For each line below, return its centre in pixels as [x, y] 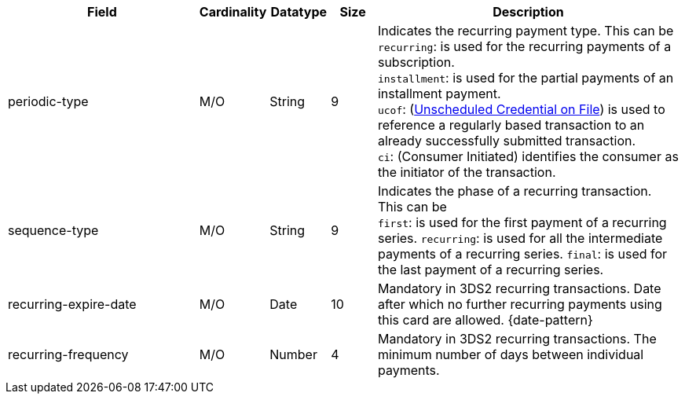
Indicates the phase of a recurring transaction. [515, 191]
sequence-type [53, 230]
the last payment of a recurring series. [491, 270]
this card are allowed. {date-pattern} [485, 320]
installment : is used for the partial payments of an [526, 78]
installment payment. [439, 94]
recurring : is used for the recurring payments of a [524, 46]
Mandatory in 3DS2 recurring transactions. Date [519, 288]
